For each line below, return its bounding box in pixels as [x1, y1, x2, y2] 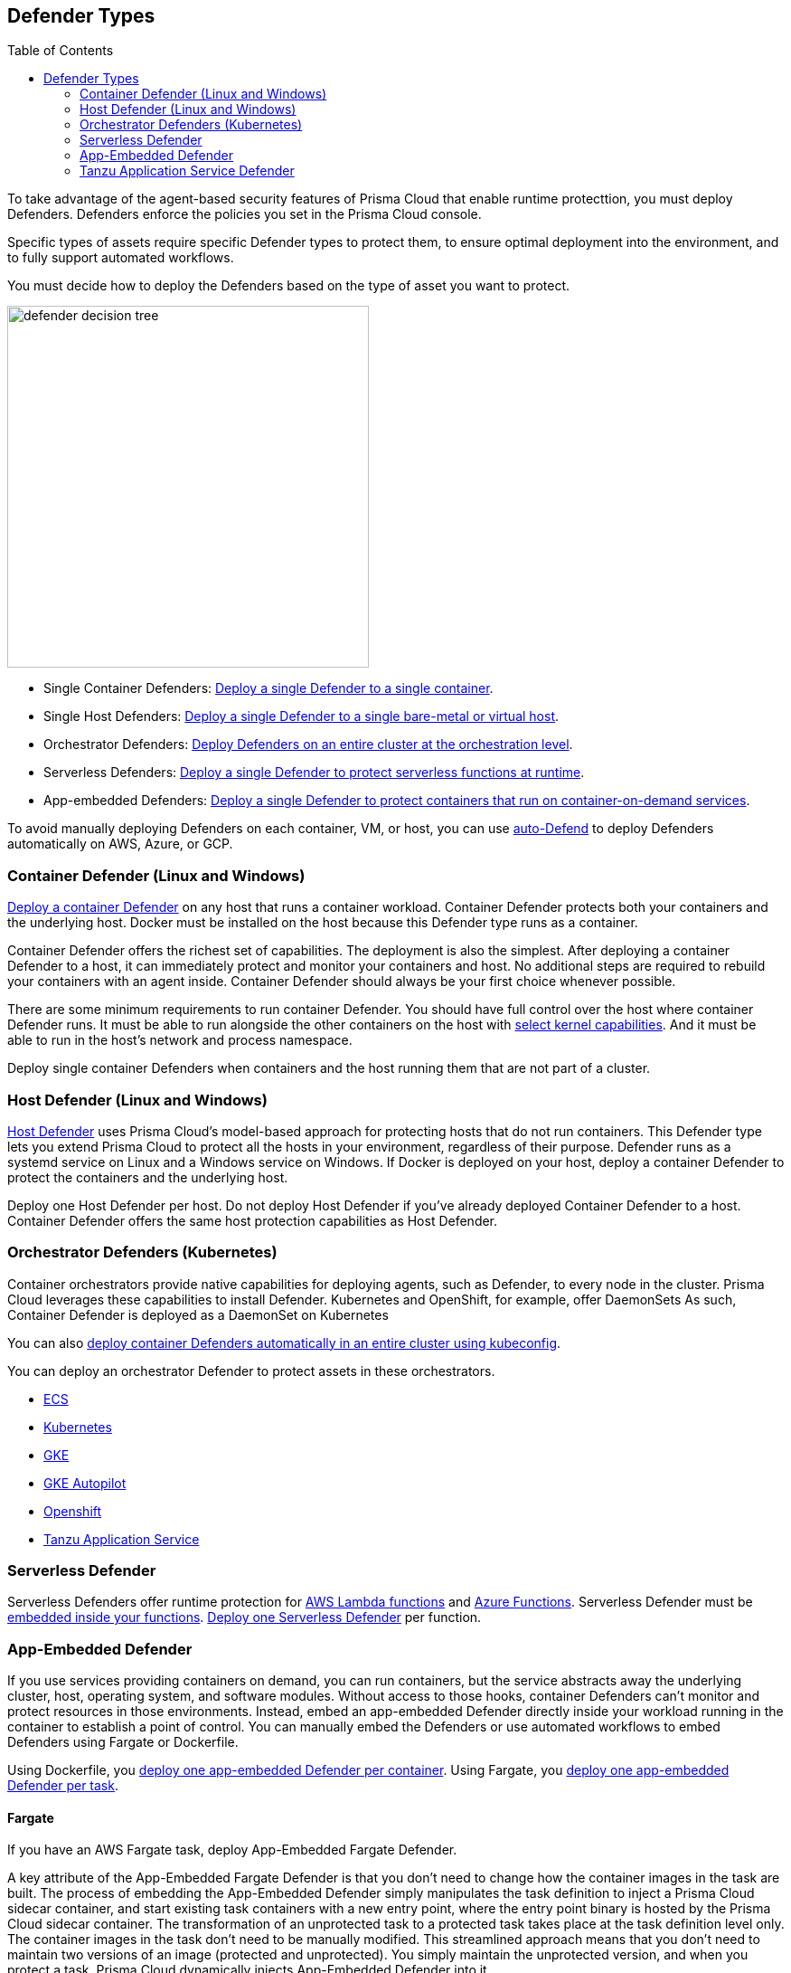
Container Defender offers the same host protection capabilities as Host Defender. [7, 1212, 498, 1228]
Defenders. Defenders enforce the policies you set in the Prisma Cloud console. [7, 206, 482, 223]
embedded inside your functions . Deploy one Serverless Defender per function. [7, 1609, 482, 1626]
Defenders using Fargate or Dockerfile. [7, 1734, 239, 1750]
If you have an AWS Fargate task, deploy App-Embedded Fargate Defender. [7, 1842, 457, 1858]
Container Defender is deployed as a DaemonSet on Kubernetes [7, 1306, 389, 1323]
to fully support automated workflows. [7, 250, 234, 266]
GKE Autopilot [43, 1475, 127, 1491]
